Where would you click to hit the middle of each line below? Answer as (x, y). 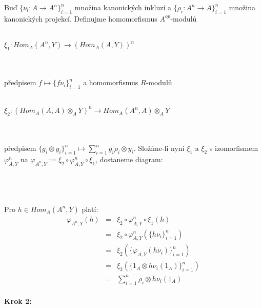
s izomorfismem (234, 148)
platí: (90, 209)
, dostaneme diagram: (129, 159)
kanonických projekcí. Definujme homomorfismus (81, 18)
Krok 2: (18, 301)
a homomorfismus (111, 82)
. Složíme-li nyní (159, 148)
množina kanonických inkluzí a (123, 7)
